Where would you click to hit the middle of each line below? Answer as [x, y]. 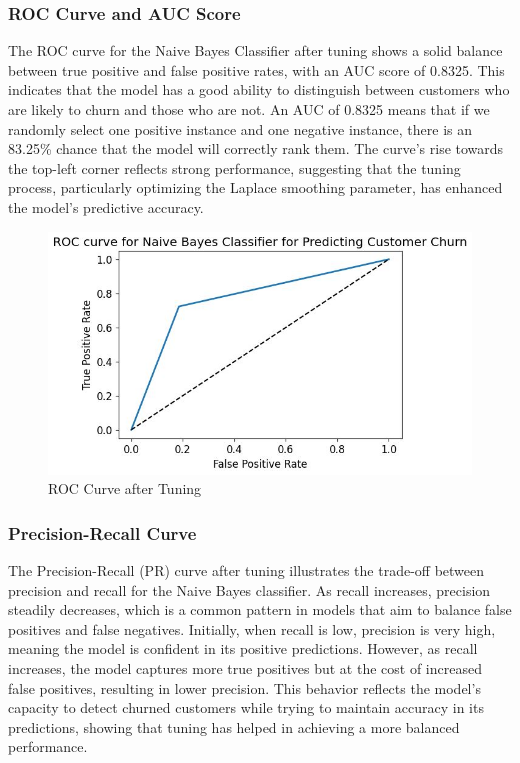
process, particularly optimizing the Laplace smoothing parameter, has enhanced [255, 187]
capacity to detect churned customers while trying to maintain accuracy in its [246, 707]
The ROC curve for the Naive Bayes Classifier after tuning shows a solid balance [255, 50]
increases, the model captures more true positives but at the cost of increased [245, 668]
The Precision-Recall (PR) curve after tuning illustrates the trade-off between [246, 570]
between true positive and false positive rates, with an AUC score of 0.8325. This [256, 69]
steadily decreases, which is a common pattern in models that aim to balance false [260, 609]
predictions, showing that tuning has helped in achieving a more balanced [234, 726]
